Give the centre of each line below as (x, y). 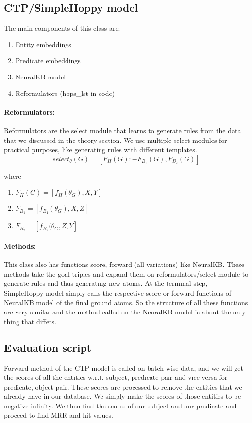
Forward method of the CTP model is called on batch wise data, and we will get (124, 368)
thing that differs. (30, 321)
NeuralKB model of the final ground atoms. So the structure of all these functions (126, 302)
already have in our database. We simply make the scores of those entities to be (123, 396)
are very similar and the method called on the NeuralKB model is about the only (125, 312)
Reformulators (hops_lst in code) (65, 93)
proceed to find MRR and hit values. (59, 415)
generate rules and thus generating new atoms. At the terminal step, (106, 283)
